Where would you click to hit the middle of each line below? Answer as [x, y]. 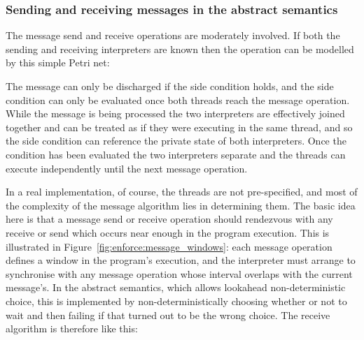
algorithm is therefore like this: [72, 328]
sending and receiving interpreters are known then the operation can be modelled [180, 49]
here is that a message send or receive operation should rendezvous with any [169, 219]
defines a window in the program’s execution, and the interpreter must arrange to [181, 260]
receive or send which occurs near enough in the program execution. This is [168, 232]
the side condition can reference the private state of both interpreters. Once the [176, 141]
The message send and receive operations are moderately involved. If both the [173, 35]
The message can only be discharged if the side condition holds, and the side [170, 86]
